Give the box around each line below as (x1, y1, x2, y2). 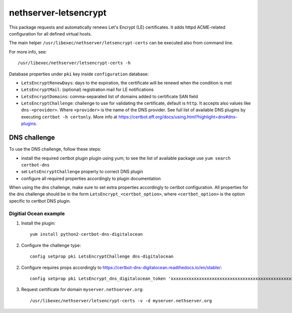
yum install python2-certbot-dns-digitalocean (30, 231, 143, 237)
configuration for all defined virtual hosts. (9, 31, 92, 36)
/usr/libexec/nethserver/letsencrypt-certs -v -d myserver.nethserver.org (30, 298, 212, 303)
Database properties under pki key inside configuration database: (9, 71, 149, 77)
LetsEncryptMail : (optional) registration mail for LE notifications (21, 87, 154, 92)
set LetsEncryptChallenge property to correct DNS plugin (21, 169, 143, 174)
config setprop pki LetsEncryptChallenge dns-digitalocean (30, 254, 174, 260)
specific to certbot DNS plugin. (9, 198, 71, 204)
